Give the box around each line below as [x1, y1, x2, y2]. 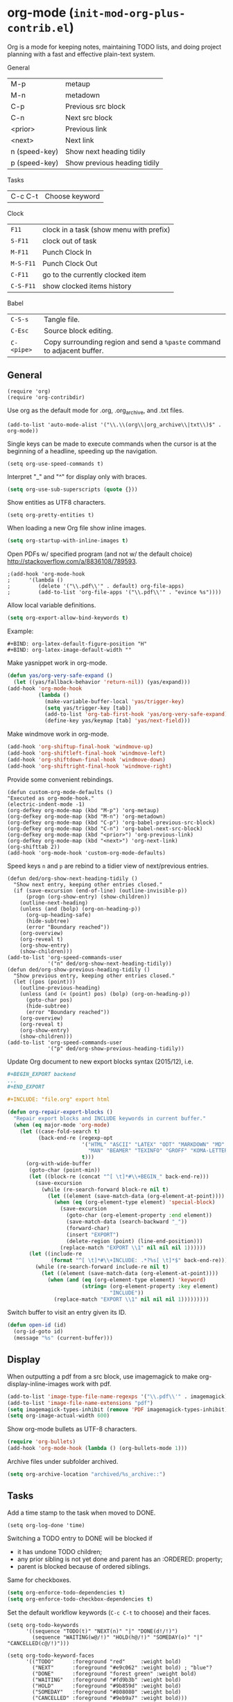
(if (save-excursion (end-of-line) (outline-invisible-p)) [13, 887, 188, 894]
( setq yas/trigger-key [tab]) [44, 705, 132, 711]
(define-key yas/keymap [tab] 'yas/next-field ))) [44, 717, 191, 725]
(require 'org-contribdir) [7, 394, 85, 401]
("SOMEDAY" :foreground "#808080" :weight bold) [32, 1688, 182, 1695]
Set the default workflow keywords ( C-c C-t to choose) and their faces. [7, 1608, 212, 1617]
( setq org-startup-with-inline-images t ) [7, 537, 129, 544]
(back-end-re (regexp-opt [37, 1134, 113, 1141]
